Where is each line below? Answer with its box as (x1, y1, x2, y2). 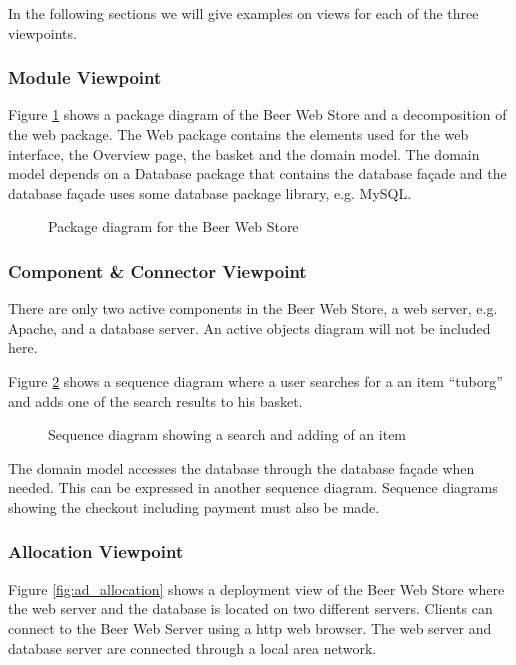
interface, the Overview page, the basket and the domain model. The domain (8, 143, 480, 164)
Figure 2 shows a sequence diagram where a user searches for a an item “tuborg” (8, 370, 503, 391)
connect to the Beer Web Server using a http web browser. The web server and (8, 617, 492, 638)
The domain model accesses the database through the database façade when (8, 457, 475, 478)
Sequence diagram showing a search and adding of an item (48, 424, 407, 445)
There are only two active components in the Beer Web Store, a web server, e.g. (8, 298, 498, 319)
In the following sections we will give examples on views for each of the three (8, 3, 479, 23)
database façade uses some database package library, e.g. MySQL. (8, 182, 412, 203)
